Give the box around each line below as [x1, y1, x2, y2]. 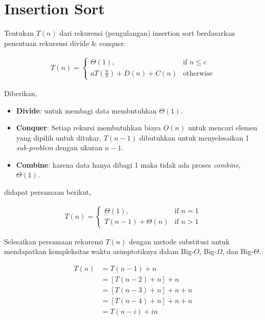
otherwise [183, 70, 213, 77]
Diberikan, [4, 87, 37, 98]
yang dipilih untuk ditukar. [16, 132, 101, 143]
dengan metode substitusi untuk [129, 236, 230, 246]
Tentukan [4, 28, 34, 38]
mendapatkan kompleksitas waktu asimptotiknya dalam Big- [4, 246, 194, 257]
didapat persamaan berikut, [4, 187, 92, 197]
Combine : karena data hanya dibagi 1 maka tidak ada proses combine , [16, 159, 241, 170]
